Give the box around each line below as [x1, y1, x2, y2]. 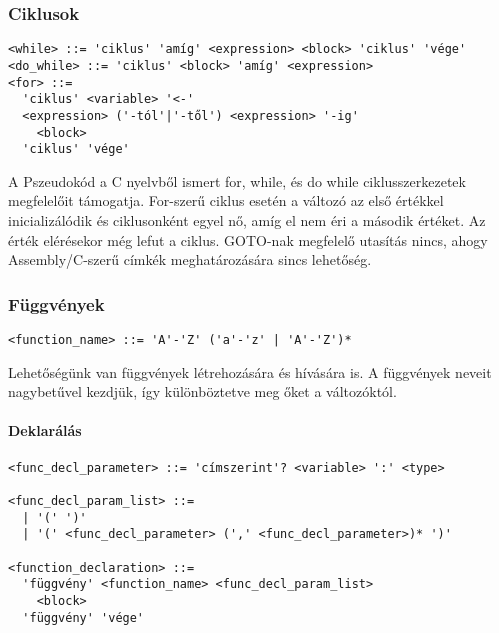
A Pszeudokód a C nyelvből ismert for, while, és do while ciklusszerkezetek [8, 170, 466, 191]
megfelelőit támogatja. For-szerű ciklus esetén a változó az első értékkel [8, 190, 444, 211]
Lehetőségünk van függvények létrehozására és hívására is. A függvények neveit [8, 361, 492, 382]
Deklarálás [8, 420, 82, 441]
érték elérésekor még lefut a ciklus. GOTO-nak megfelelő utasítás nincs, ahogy [8, 229, 488, 250]
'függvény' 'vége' [22, 610, 145, 625]
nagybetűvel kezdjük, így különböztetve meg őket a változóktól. [8, 381, 397, 402]
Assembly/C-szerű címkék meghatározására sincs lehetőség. [8, 249, 372, 270]
